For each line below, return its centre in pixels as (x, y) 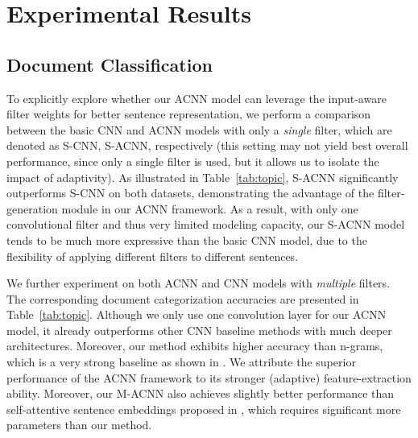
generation (32, 208)
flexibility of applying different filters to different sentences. (153, 256)
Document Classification (110, 64)
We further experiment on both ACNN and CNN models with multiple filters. (199, 283)
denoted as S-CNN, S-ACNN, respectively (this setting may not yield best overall (207, 145)
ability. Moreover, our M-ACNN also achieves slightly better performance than (201, 393)
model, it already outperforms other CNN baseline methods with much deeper (199, 330)
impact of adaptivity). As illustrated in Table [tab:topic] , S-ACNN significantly (203, 177)
